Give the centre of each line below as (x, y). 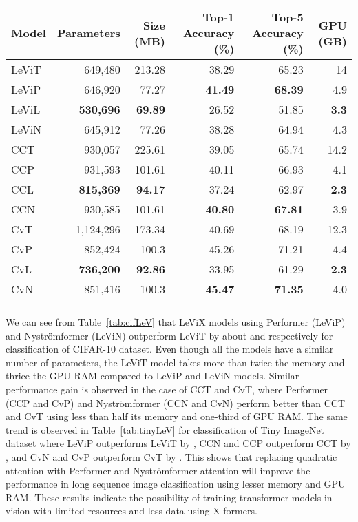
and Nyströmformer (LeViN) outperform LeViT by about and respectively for (169, 335)
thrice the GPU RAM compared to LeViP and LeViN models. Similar (152, 376)
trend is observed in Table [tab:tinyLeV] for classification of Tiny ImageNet (165, 429)
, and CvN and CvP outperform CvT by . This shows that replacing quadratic (171, 456)
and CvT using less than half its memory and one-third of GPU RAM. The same (177, 416)
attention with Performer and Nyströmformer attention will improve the (158, 470)
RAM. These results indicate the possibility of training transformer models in (169, 497)
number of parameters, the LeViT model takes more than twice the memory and (175, 362)
